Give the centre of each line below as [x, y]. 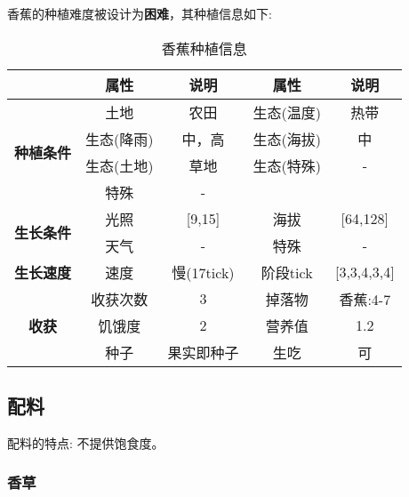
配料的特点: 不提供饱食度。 [86, 442]
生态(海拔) [287, 139]
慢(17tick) [203, 272]
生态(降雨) [120, 139]
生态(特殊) [287, 165]
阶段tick [287, 272]
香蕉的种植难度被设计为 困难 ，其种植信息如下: [140, 13]
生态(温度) [287, 112]
